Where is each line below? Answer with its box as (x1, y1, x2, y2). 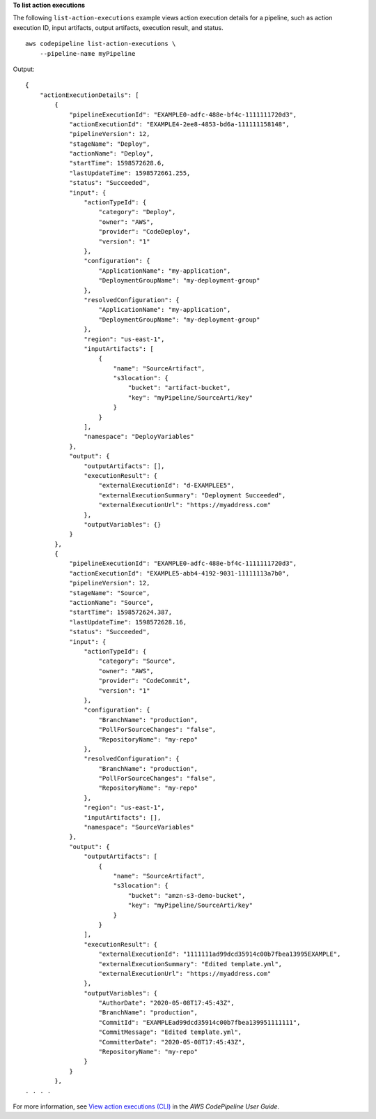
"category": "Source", (98, 657, 176, 666)
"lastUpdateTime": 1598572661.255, (69, 169, 191, 177)
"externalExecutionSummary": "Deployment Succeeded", (98, 491, 286, 499)
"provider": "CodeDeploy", (98, 227, 191, 236)
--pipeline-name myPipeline (39, 50, 136, 57)
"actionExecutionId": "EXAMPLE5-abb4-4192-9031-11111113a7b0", (69, 569, 290, 577)
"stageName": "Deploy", (69, 140, 150, 148)
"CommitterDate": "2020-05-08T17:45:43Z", (98, 1038, 246, 1046)
